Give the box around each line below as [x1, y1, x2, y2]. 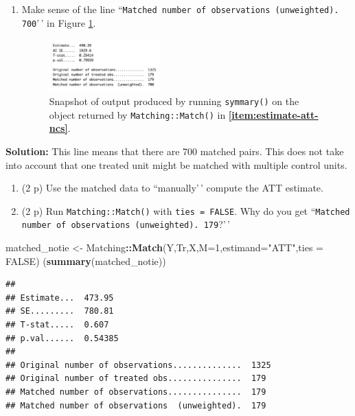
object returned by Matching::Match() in [49, 107, 226, 122]
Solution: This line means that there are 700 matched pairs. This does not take [5, 143, 344, 158]
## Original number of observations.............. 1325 [5, 360, 271, 370]
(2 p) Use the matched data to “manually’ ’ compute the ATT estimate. [21, 181, 323, 195]
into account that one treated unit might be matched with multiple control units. [5, 157, 347, 172]
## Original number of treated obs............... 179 [5, 373, 266, 384]
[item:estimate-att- [228, 107, 319, 122]
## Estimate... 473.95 [5, 292, 114, 303]
